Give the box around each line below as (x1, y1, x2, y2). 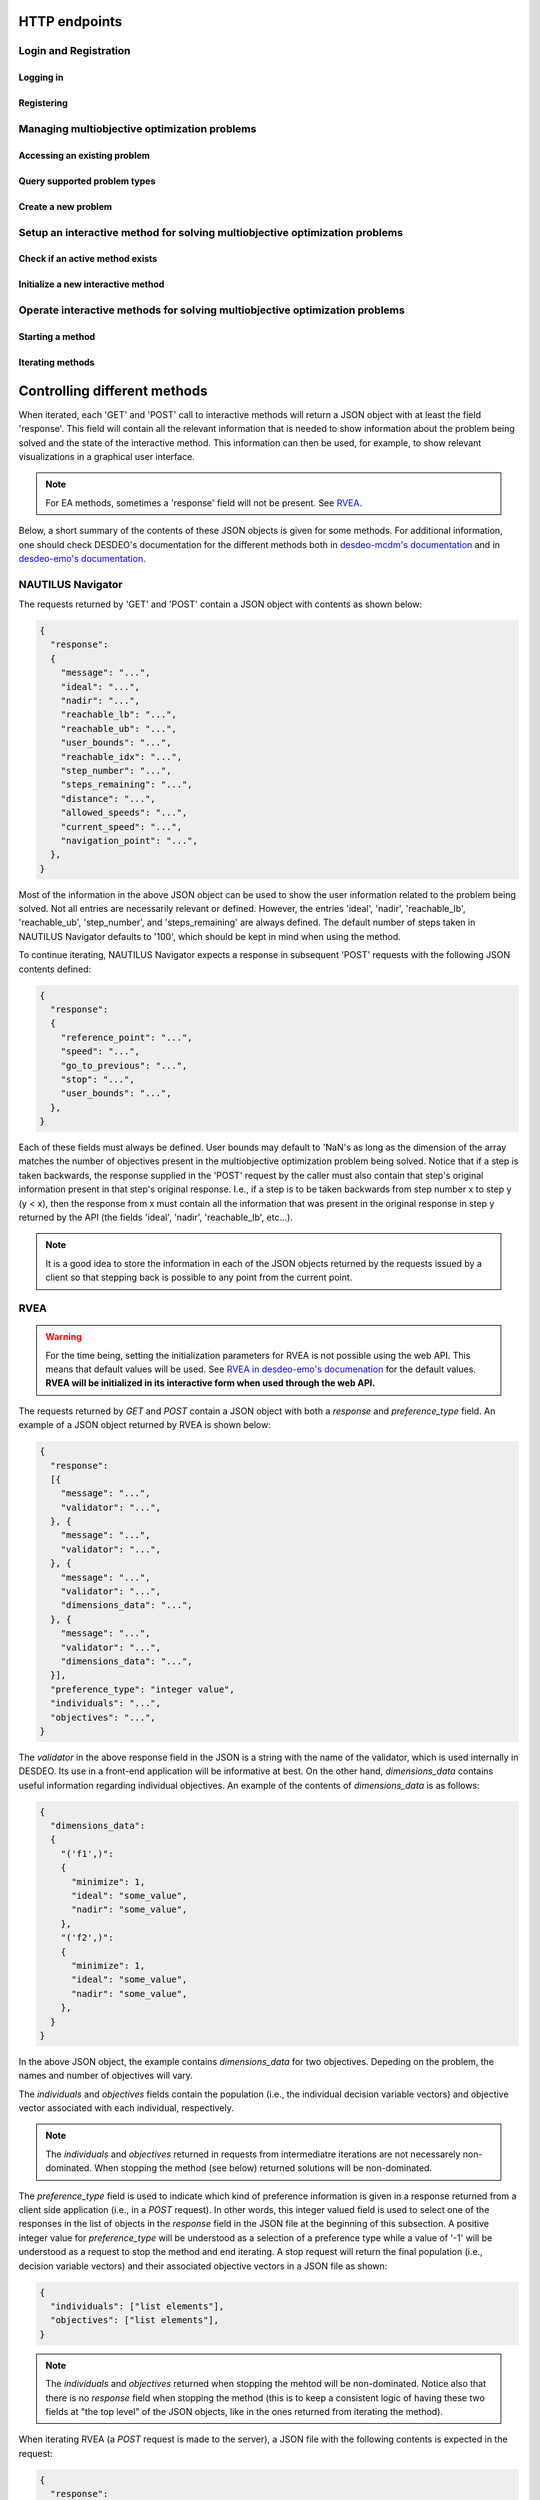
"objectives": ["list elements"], (50, 2315, 220, 2326)
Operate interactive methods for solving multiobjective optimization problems (18, 303, 405, 317)
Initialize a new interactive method (18, 278, 165, 290)
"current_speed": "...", (60, 821, 183, 832)
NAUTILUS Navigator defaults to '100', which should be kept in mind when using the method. (18, 930, 402, 942)
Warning (45, 1331, 82, 1343)
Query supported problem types (18, 175, 156, 187)
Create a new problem (18, 200, 112, 212)
